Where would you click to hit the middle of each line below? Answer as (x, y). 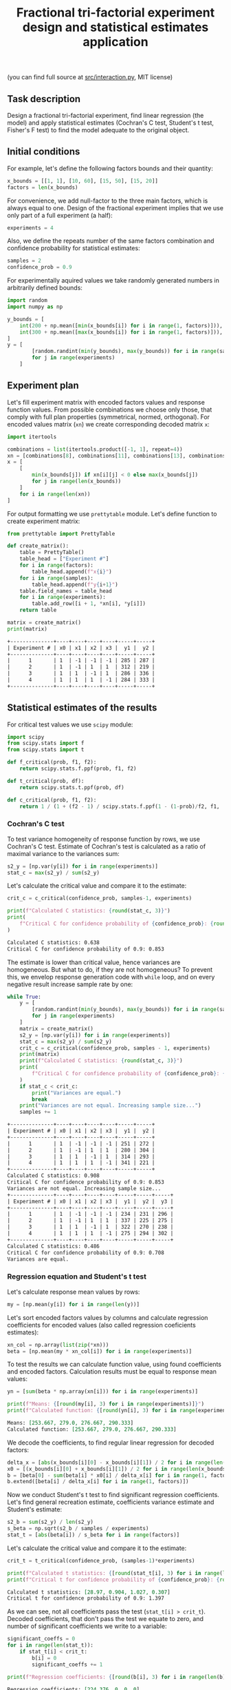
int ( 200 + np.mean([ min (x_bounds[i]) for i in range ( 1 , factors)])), (121, 325)
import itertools (32, 437)
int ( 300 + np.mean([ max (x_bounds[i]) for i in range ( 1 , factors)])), (121, 332)
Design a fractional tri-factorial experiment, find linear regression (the (106, 115)
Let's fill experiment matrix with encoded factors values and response (106, 402)
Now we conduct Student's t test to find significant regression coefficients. (113, 1495)
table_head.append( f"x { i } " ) (72, 571)
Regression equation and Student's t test (77, 1276)
